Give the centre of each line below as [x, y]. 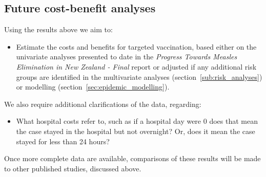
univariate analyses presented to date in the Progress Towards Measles [127, 57]
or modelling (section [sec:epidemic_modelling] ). [93, 87]
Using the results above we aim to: [58, 29]
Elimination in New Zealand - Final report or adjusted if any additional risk [136, 66]
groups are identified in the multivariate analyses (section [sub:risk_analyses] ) [139, 76]
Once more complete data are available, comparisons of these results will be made [132, 158]
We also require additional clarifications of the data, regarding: [103, 104]
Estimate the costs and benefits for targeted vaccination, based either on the [136, 46]
